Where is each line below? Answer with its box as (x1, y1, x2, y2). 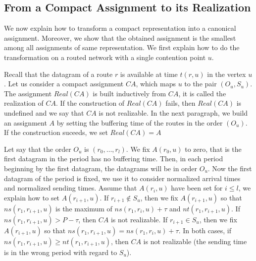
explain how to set (4, 192, 60, 202)
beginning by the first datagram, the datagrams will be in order (4, 163, 198, 173)
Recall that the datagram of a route (4, 68, 113, 79)
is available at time (120, 68, 178, 79)
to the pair (184, 78, 217, 89)
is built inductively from (93, 88, 166, 98)
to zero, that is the (185, 143, 242, 154)
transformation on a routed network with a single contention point (4, 52, 206, 62)
